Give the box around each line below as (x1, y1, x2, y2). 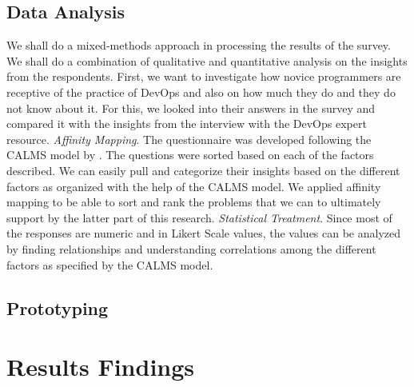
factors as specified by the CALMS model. (6, 256, 213, 273)
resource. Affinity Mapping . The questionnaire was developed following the (6, 130, 372, 147)
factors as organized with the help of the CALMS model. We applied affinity (6, 178, 381, 194)
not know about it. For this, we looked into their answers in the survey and (6, 99, 376, 116)
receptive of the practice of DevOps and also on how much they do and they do (6, 83, 396, 100)
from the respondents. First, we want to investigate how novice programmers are (6, 68, 401, 85)
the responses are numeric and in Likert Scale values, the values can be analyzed (6, 225, 401, 241)
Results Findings (6, 350, 195, 383)
